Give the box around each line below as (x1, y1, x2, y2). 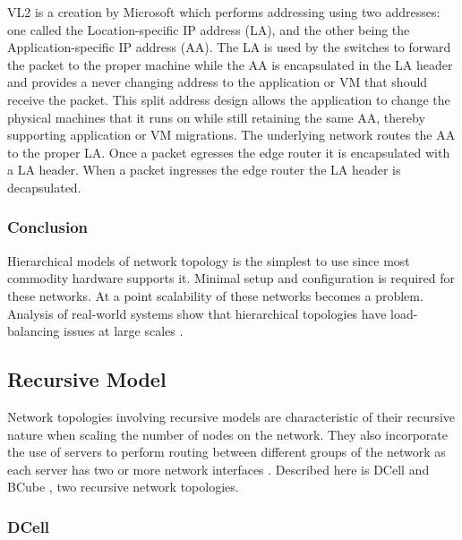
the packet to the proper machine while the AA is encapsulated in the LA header (7, 55, 453, 73)
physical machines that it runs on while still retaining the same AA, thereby (7, 107, 425, 126)
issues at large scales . (64, 321, 184, 340)
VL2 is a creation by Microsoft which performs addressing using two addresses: (7, 3, 441, 21)
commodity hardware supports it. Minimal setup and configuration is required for (7, 269, 455, 287)
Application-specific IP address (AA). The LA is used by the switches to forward (7, 38, 451, 56)
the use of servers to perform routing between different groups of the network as (7, 442, 446, 461)
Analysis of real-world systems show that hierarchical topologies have (7, 304, 387, 322)
